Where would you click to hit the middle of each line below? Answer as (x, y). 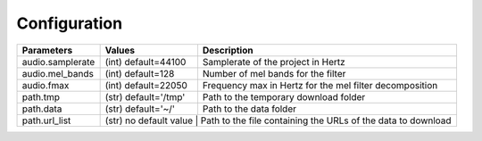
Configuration (70, 23)
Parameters (47, 50)
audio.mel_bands (58, 73)
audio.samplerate (58, 62)
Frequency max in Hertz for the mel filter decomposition (320, 85)
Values (120, 50)
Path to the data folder (249, 109)
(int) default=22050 (146, 85)
